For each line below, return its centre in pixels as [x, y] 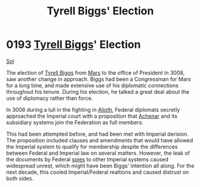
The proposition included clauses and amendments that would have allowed [100, 140]
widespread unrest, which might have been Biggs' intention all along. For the [100, 165]
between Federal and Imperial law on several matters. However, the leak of [98, 153]
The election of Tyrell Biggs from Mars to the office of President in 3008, [96, 72]
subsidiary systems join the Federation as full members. [75, 122]
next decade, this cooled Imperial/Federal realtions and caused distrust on [98, 172]
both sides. [20, 178]
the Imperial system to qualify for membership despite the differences [92, 146]
